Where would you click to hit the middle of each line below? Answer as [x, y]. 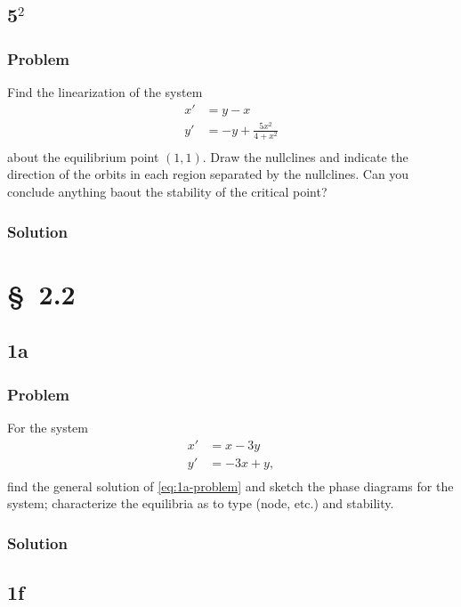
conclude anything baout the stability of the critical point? [167, 192]
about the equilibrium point [83, 156]
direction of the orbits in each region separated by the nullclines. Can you [208, 174]
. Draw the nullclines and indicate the [305, 156]
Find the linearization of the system [105, 92]
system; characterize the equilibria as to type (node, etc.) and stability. [201, 503]
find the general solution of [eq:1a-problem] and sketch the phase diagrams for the [230, 486]
